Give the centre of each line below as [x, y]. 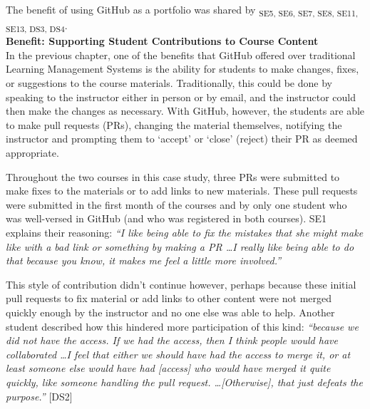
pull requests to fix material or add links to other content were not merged [169, 298]
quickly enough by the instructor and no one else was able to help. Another [170, 312]
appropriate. [32, 152]
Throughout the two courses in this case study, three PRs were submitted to [173, 176]
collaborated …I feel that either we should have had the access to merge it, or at [178, 354]
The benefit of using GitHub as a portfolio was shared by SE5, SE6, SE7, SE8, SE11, [182, 10]
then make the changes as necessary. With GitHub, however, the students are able [185, 111]
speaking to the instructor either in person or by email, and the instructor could [181, 97]
